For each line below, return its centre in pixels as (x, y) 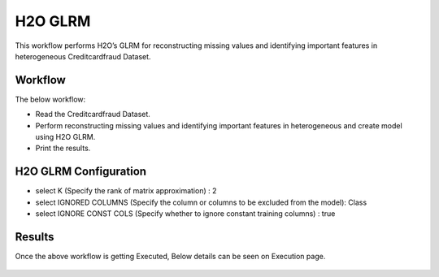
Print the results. (63, 148)
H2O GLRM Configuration (80, 172)
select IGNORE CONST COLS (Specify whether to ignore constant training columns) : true (185, 214)
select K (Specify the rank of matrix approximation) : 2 (126, 191)
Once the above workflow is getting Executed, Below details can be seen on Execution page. (170, 256)
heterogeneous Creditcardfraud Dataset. (83, 56)
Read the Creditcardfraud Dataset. (93, 115)
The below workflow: (50, 99)
